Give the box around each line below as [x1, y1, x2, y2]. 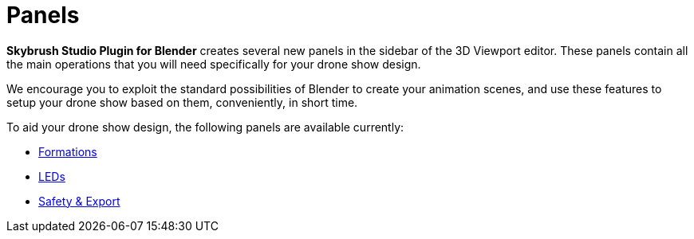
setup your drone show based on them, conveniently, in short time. [6, 95, 358, 109]
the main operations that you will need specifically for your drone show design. [6, 57, 421, 71]
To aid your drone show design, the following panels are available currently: [6, 119, 404, 134]
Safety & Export [38, 194, 120, 208]
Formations [38, 144, 97, 159]
